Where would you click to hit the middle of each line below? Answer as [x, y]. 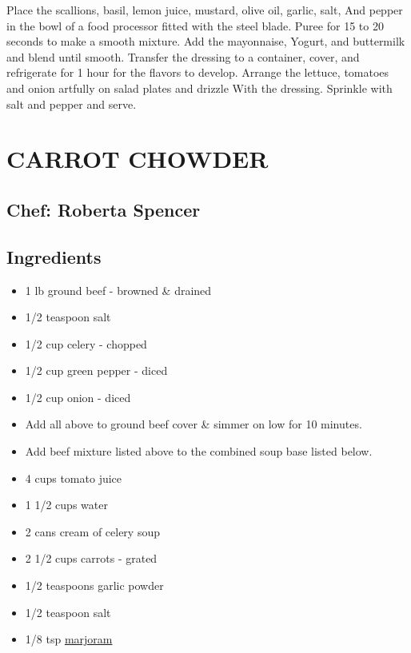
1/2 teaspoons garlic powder [94, 585]
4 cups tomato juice [74, 478]
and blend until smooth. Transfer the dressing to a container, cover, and [183, 56]
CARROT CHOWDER [138, 159]
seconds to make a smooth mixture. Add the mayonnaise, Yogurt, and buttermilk [206, 41]
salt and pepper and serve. [72, 104]
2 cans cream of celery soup [92, 531]
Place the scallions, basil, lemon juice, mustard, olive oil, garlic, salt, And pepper [205, 10]
